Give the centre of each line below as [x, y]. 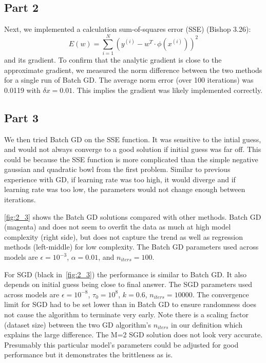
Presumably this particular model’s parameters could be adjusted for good [121, 344]
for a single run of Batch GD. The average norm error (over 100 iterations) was [129, 80]
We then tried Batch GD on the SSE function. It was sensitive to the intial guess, [133, 139]
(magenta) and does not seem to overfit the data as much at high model [118, 227]
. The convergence [221, 294]
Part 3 [22, 117]
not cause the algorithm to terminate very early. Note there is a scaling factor [127, 314]
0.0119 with [22, 90]
